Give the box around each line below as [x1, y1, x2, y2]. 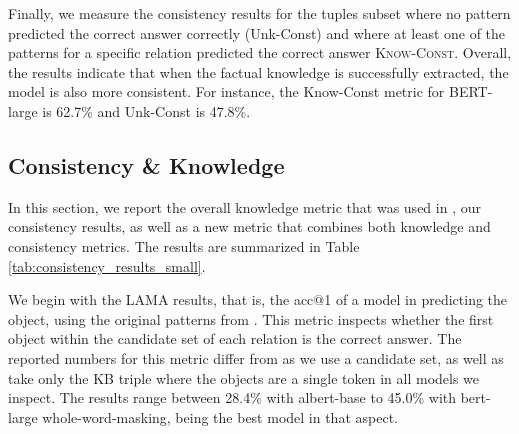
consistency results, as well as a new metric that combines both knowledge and [8, 216, 491, 237]
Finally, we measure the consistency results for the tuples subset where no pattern [8, 3, 511, 23]
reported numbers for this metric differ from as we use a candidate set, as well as [8, 347, 504, 368]
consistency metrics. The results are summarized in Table [8, 235, 360, 256]
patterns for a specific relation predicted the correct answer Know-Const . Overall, [8, 42, 512, 63]
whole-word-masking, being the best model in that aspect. [42, 406, 398, 427]
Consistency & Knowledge [8, 149, 285, 180]
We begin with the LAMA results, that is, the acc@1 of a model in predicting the [8, 289, 508, 310]
